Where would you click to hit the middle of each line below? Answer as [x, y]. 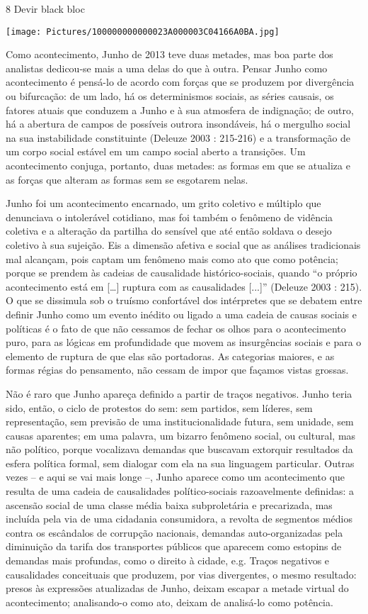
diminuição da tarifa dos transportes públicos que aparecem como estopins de [174, 546]
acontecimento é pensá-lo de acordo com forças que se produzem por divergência [180, 82]
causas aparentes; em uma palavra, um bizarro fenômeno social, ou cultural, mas [181, 435]
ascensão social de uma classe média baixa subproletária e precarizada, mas [169, 504]
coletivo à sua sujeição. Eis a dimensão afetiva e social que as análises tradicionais [183, 244]
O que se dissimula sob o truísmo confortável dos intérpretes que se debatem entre [184, 300]
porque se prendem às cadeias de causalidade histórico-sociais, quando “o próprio [182, 273]
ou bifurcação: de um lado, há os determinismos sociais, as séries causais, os [170, 96]
